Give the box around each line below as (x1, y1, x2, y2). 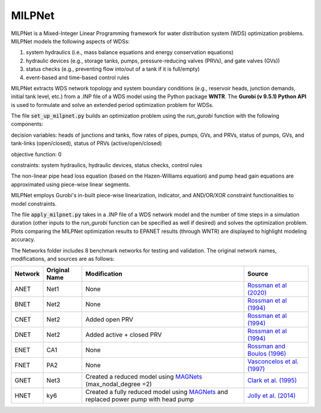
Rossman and (247, 342, 285, 351)
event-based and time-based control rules (26, 74, 130, 81)
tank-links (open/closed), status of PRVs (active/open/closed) (11, 140, 162, 147)
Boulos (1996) (247, 349, 287, 358)
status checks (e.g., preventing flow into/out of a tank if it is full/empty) (26, 65, 200, 72)
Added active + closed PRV (85, 330, 162, 339)
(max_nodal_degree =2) (85, 380, 152, 389)
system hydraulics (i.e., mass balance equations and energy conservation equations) (26, 49, 234, 56)
